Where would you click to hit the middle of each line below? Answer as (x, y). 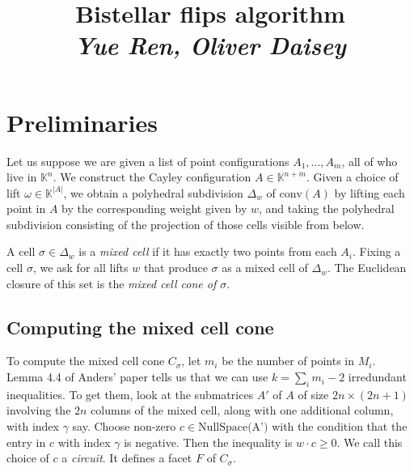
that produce (175, 268)
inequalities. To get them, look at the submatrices (130, 394)
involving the (39, 410)
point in (26, 208)
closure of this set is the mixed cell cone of (112, 283)
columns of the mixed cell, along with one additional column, (242, 410)
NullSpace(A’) (233, 428)
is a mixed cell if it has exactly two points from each (208, 251)
